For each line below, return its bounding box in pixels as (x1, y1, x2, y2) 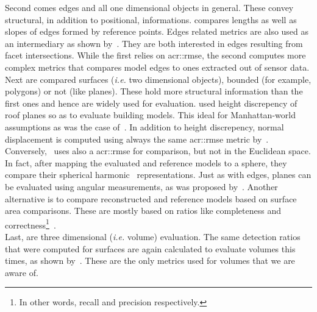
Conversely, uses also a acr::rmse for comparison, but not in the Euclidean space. (5, 144, 311, 157)
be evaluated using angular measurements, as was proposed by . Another (5, 180, 278, 193)
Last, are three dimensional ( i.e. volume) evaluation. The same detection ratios (5, 230, 301, 243)
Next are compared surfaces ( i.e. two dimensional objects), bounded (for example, (5, 73, 312, 85)
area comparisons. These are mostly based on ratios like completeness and (5, 204, 281, 217)
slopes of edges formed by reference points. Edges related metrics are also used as (5, 25, 309, 38)
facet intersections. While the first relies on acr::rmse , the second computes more (5, 49, 306, 62)
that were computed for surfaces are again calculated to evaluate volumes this (5, 242, 296, 255)
